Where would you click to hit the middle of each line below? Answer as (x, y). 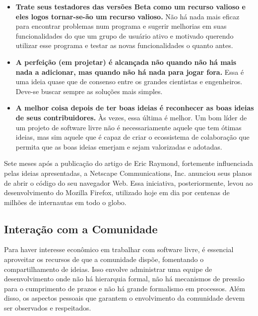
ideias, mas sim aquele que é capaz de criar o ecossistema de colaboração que (132, 137)
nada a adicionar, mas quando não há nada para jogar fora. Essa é (130, 72)
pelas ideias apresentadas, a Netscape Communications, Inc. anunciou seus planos (128, 173)
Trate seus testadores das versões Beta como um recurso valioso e (130, 6)
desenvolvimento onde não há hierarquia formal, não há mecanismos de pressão (124, 279)
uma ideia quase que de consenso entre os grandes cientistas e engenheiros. (129, 81)
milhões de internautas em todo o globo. (65, 202)
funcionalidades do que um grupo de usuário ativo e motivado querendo (125, 35)
